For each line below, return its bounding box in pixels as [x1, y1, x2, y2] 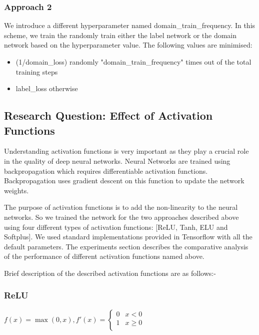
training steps [15, 66, 58, 77]
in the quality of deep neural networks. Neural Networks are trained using [4, 155, 230, 166]
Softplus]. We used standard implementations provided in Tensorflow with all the [4, 231, 252, 242]
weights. [4, 185, 29, 195]
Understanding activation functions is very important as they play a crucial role [4, 146, 249, 156]
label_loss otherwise [15, 83, 78, 94]
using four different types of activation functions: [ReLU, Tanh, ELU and [4, 221, 228, 232]
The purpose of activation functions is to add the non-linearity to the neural [4, 202, 238, 212]
